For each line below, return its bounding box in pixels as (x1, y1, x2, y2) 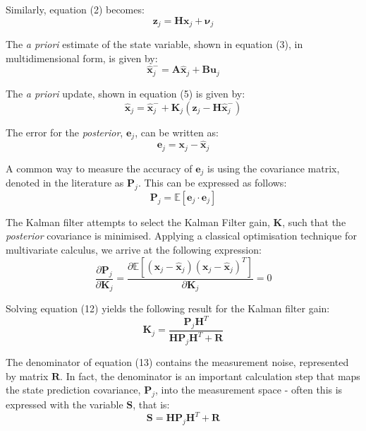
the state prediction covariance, (6, 382, 141, 397)
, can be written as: (135, 124, 219, 139)
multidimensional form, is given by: (6, 50, 158, 65)
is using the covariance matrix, (207, 160, 340, 175)
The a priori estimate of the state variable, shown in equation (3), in (6, 37, 303, 52)
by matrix (6, 368, 49, 383)
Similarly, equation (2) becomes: (6, 2, 145, 16)
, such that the (282, 214, 346, 229)
